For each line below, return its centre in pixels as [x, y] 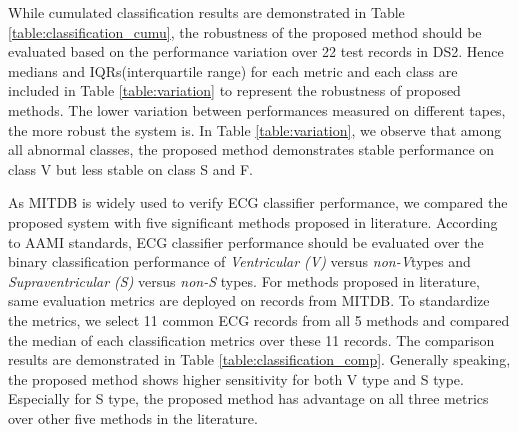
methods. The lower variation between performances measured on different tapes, [257, 109]
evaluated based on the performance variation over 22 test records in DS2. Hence [256, 51]
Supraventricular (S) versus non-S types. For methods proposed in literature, [244, 280]
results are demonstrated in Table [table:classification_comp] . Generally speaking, [259, 359]
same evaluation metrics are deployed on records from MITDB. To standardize [249, 300]
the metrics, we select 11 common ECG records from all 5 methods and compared [259, 319]
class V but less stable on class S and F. [130, 168]
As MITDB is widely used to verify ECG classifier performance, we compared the [258, 202]
